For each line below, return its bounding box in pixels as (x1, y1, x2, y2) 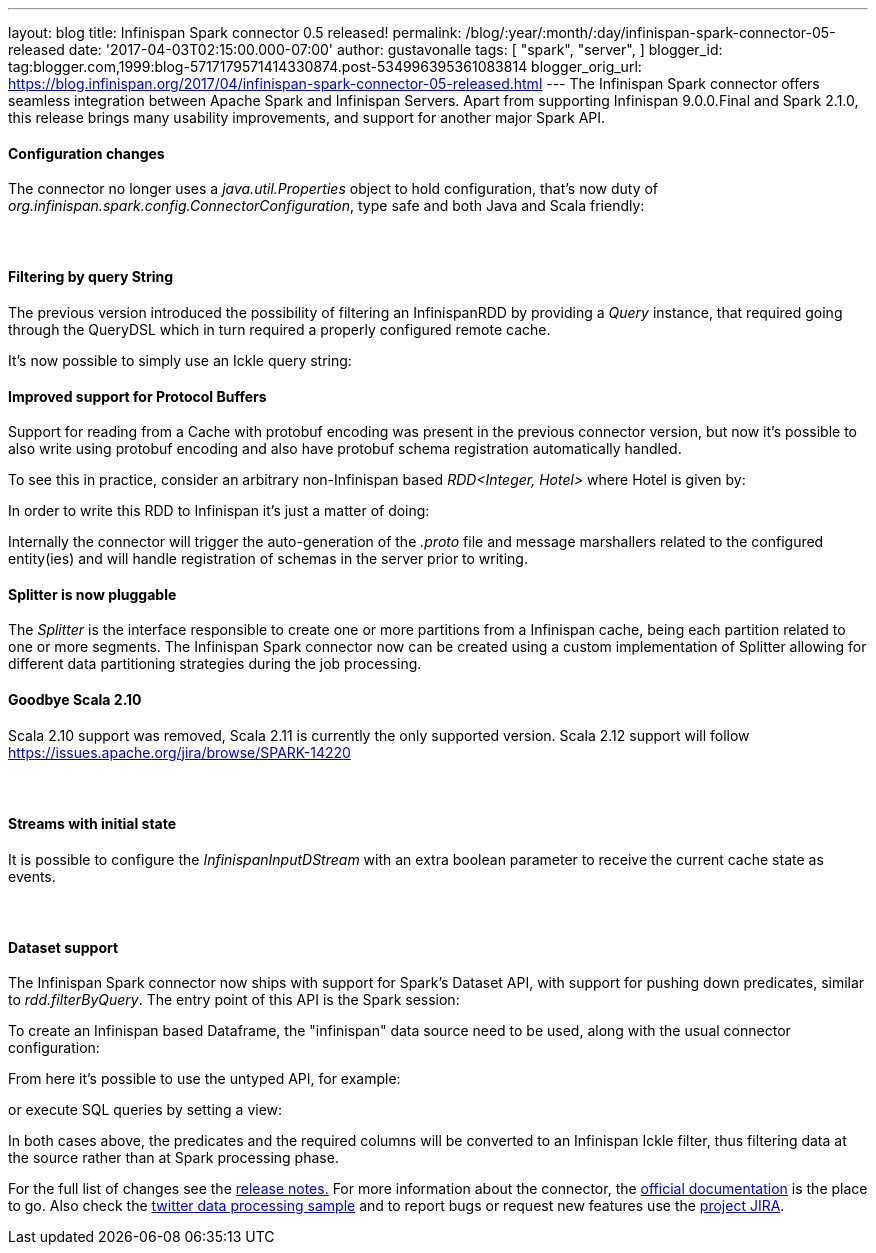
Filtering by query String (8, 268, 174, 286)
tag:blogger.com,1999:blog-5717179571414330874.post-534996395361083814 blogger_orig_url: (8, 58, 642, 75)
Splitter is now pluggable (8, 585, 177, 603)
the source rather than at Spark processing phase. (8, 1149, 339, 1167)
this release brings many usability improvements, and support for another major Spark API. (8, 109, 606, 126)
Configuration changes (8, 144, 165, 162)
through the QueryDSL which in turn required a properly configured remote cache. (8, 321, 551, 339)
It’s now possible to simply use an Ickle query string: (8, 352, 352, 370)
